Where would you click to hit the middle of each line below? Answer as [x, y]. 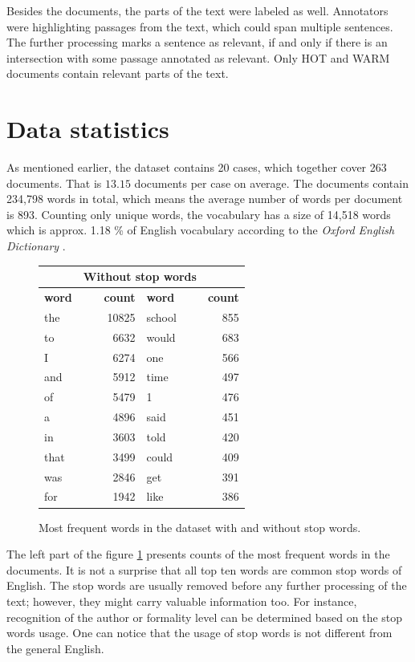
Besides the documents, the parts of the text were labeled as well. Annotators [197, 10]
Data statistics [88, 129]
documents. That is [54, 183]
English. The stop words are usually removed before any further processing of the [207, 585]
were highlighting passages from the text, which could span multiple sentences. [200, 26]
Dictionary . [36, 246]
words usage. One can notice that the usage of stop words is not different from [199, 633]
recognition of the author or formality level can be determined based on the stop [205, 617]
